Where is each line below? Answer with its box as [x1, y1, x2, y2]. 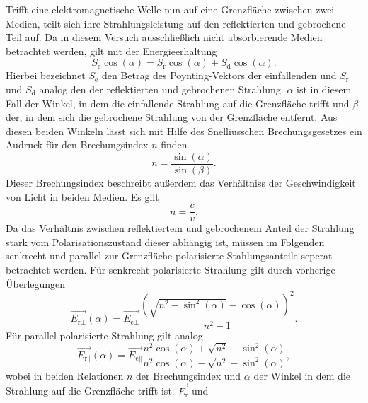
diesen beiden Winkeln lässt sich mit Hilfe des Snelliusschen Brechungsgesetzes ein [6, 123, 362, 138]
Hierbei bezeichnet [6, 68, 86, 83]
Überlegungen [6, 276, 66, 291]
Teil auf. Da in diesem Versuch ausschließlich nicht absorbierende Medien [6, 30, 323, 45]
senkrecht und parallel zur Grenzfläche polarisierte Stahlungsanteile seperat [6, 248, 333, 263]
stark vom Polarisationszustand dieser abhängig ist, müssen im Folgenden [6, 234, 325, 249]
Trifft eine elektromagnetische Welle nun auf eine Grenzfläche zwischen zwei [6, 2, 335, 16]
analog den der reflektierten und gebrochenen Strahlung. [39, 81, 284, 96]
